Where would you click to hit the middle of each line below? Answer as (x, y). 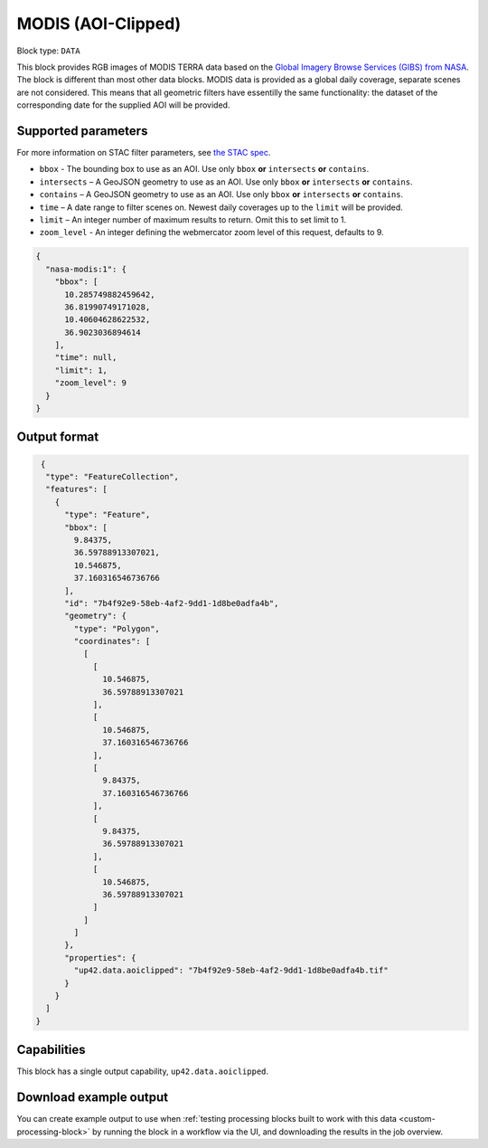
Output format (58, 437)
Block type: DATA (48, 51)
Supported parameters (82, 131)
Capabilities (51, 1050)
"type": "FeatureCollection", (113, 477)
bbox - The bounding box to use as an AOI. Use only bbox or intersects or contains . (204, 169)
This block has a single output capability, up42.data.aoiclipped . (143, 1071)
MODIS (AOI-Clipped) (99, 24)
